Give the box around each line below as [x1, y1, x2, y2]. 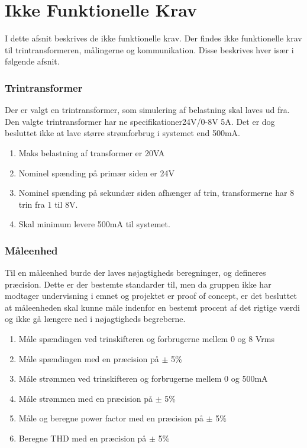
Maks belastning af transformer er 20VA [18, 146, 165, 159]
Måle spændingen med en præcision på [18, 352, 159, 365]
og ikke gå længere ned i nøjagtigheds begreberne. [5, 312, 186, 325]
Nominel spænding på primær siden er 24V [18, 166, 174, 179]
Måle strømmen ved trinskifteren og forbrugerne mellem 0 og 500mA [18, 372, 268, 385]
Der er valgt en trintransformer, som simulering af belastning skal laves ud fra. [5, 104, 290, 116]
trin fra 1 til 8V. [18, 198, 78, 210]
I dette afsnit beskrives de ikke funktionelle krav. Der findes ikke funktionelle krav [5, 32, 302, 44]
